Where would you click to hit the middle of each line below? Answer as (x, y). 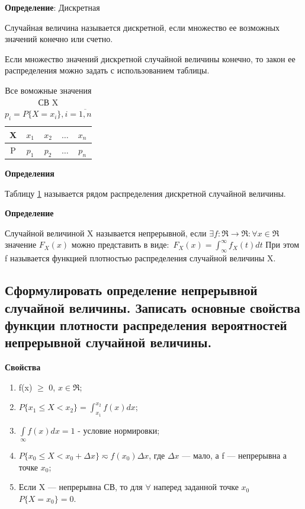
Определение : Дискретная (52, 7)
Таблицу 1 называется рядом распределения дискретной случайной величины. (145, 193)
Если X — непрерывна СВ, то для (81, 487)
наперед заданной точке (196, 487)
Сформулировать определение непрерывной (131, 290)
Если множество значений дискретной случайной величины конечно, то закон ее (150, 58)
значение (21, 244)
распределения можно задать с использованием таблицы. (107, 70)
